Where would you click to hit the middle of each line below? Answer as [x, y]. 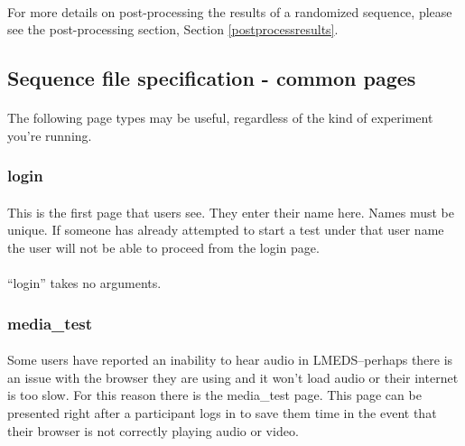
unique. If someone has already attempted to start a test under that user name [226, 230]
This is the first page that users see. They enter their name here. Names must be [231, 212]
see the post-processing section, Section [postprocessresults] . [173, 29]
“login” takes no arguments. [84, 283]
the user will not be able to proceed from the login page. [163, 247]
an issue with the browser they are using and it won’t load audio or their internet [233, 377]
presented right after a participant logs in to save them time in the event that [222, 412]
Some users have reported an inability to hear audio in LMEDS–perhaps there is [230, 360]
